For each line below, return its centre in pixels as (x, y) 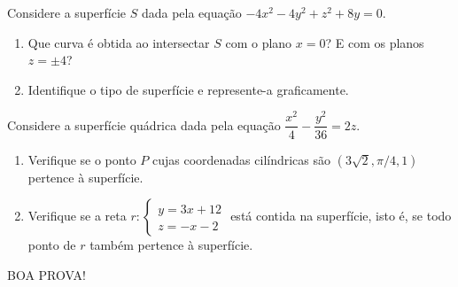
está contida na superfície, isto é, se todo (341, 216)
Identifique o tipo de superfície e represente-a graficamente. (188, 89)
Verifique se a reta (77, 216)
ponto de (52, 245)
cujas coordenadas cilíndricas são (241, 159)
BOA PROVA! (47, 274)
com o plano (259, 42)
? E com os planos (375, 42)
